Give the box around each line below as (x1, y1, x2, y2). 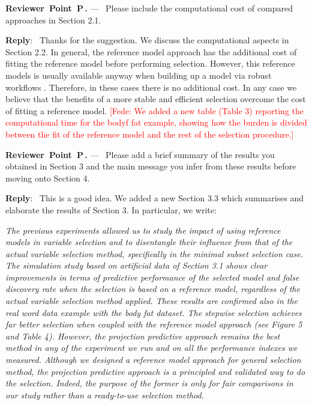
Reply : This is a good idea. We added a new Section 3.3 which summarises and (5, 192, 304, 204)
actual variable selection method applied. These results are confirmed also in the (5, 294, 298, 307)
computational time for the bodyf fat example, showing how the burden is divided (5, 116, 307, 129)
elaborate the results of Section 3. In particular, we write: (5, 203, 217, 216)
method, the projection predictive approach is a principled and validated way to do (5, 365, 305, 377)
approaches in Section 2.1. (5, 13, 101, 26)
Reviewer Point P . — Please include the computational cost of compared (5, 2, 293, 14)
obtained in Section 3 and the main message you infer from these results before (5, 160, 296, 172)
